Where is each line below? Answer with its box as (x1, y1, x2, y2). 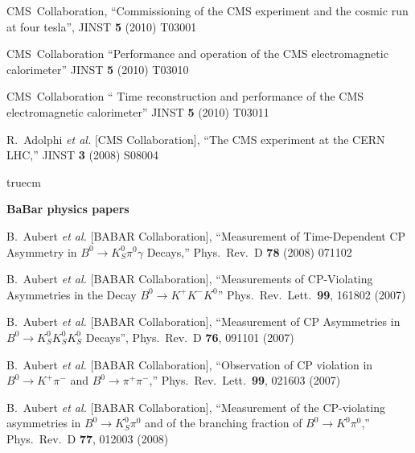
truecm (6, 173, 41, 190)
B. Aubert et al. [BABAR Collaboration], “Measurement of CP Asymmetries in (6, 313, 401, 330)
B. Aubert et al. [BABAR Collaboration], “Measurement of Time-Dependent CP (6, 227, 406, 244)
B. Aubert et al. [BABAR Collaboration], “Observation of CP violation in (6, 356, 373, 373)
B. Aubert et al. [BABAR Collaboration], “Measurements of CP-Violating (6, 270, 373, 287)
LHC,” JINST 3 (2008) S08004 (6, 146, 158, 163)
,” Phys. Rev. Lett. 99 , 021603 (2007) (149, 372, 341, 389)
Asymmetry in (6, 243, 77, 260)
